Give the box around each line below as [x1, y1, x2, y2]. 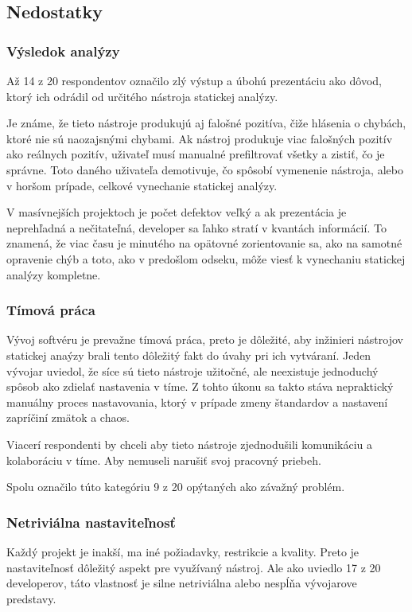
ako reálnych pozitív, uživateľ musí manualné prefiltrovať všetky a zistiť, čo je [6, 146, 385, 162]
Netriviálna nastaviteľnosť [6, 512, 176, 532]
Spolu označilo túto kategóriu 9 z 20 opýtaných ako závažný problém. [6, 478, 345, 495]
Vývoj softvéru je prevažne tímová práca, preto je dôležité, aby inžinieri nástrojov [6, 331, 403, 348]
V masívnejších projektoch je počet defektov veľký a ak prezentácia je [6, 204, 347, 220]
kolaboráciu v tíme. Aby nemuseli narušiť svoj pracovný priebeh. [6, 451, 321, 468]
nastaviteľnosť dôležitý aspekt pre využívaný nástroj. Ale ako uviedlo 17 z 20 [6, 559, 381, 575]
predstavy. [6, 590, 56, 606]
